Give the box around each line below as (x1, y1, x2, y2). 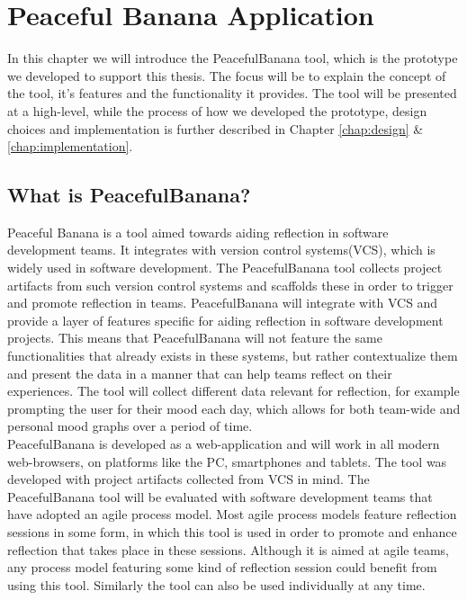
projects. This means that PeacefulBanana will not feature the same (7, 328, 382, 347)
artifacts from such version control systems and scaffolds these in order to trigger (7, 275, 454, 294)
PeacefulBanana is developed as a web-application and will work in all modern (7, 434, 440, 453)
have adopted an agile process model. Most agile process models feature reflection (7, 505, 457, 524)
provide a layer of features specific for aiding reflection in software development (7, 310, 444, 329)
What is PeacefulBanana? (7, 181, 251, 209)
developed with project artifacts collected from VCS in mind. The (7, 470, 370, 488)
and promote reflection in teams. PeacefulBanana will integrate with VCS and (7, 293, 438, 312)
